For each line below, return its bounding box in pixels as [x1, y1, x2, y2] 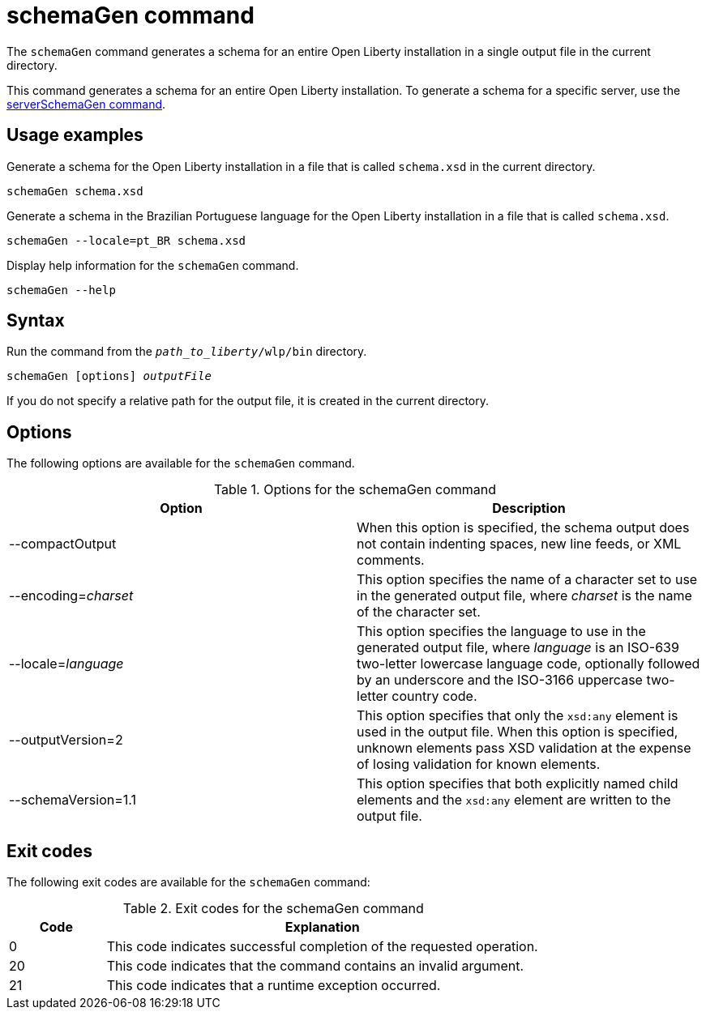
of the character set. [357, 604, 481, 621]
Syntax [6, 310, 65, 331]
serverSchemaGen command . [6, 96, 166, 111]
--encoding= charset [9, 587, 134, 604]
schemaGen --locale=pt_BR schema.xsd [6, 233, 246, 247]
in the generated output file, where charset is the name [357, 587, 692, 604]
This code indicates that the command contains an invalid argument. [106, 958, 524, 975]
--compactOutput [9, 536, 117, 553]
